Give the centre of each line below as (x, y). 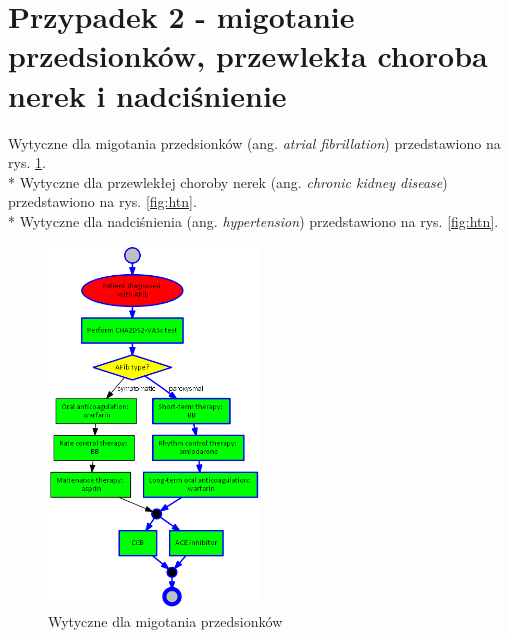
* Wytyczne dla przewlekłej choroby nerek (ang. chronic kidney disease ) (228, 181)
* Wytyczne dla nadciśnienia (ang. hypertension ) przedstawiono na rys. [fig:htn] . (253, 220)
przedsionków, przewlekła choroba (248, 55)
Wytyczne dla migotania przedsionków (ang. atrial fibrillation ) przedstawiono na (254, 142)
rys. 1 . (27, 162)
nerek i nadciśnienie (147, 94)
